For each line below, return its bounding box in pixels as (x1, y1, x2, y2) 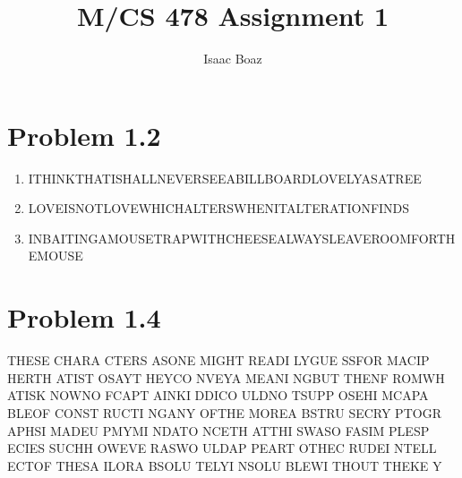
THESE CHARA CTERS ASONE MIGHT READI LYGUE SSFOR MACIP (7, 351, 430, 370)
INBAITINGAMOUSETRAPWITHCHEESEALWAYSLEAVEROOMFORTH (28, 228, 456, 247)
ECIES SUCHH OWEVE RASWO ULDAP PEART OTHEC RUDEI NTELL (7, 439, 437, 457)
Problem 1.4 (7, 299, 161, 336)
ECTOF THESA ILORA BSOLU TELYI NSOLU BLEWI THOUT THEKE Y (7, 456, 442, 474)
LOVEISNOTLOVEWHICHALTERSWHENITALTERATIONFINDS (28, 199, 410, 218)
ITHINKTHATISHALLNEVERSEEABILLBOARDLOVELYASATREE (28, 168, 422, 187)
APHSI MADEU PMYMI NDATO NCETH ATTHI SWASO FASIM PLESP (7, 421, 430, 440)
